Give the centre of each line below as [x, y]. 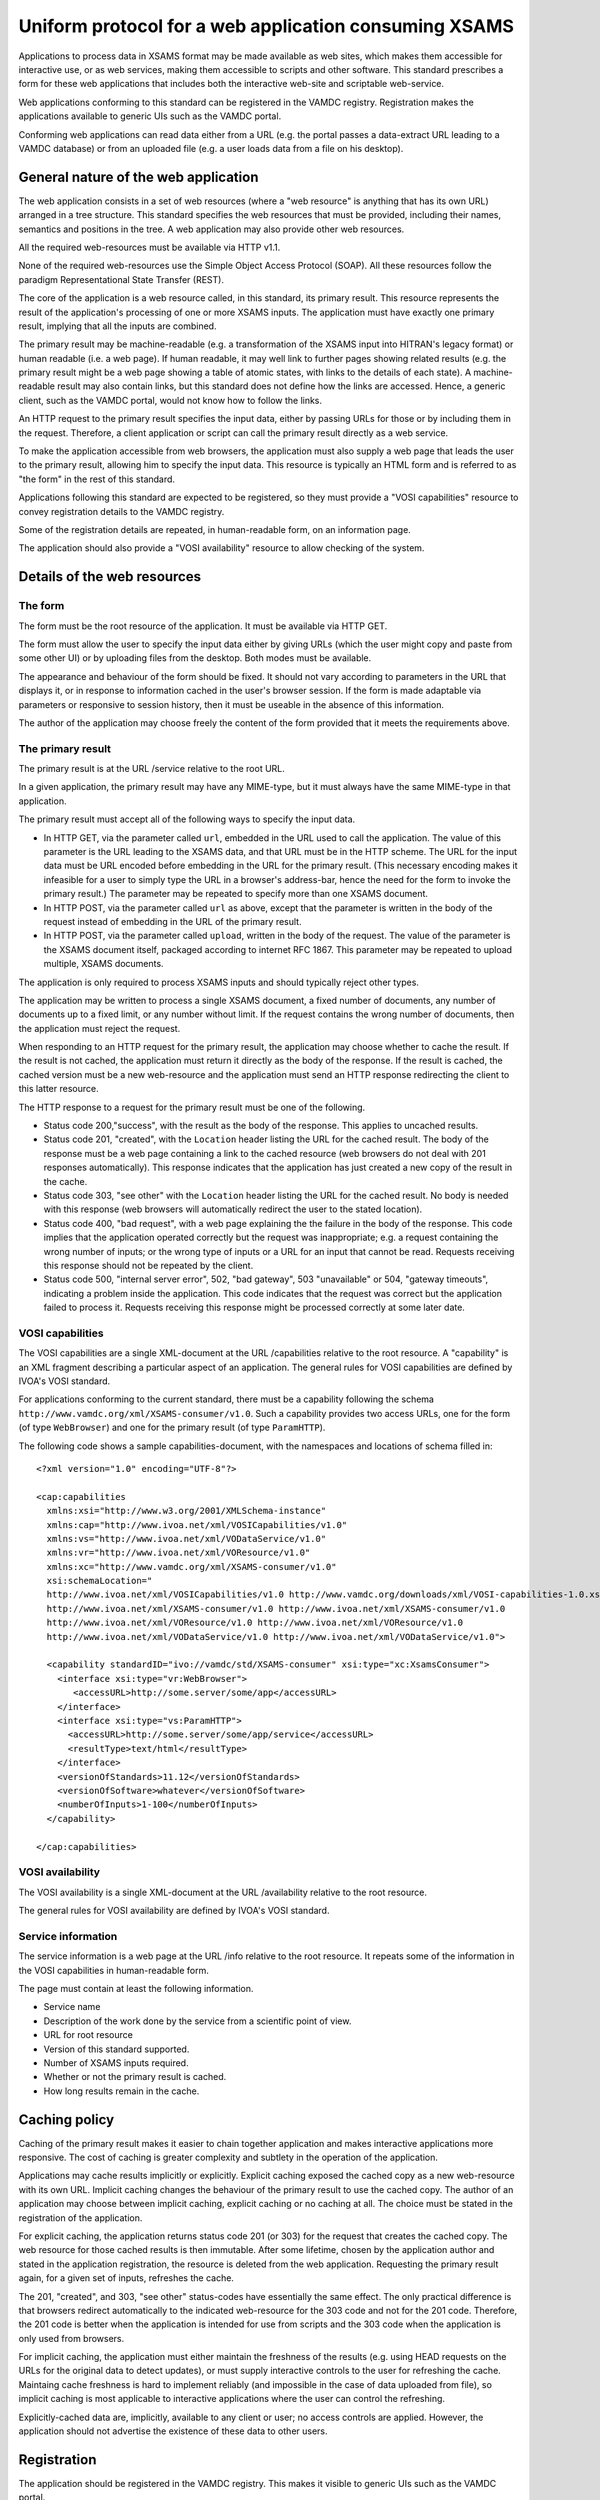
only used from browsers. [71, 2338]
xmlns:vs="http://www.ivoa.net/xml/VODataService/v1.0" [186, 1538]
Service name [72, 2007]
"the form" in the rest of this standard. [96, 479]
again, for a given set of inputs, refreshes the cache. [126, 2278]
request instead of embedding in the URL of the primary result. [172, 921]
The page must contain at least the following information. [136, 1988]
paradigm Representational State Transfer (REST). [121, 279]
